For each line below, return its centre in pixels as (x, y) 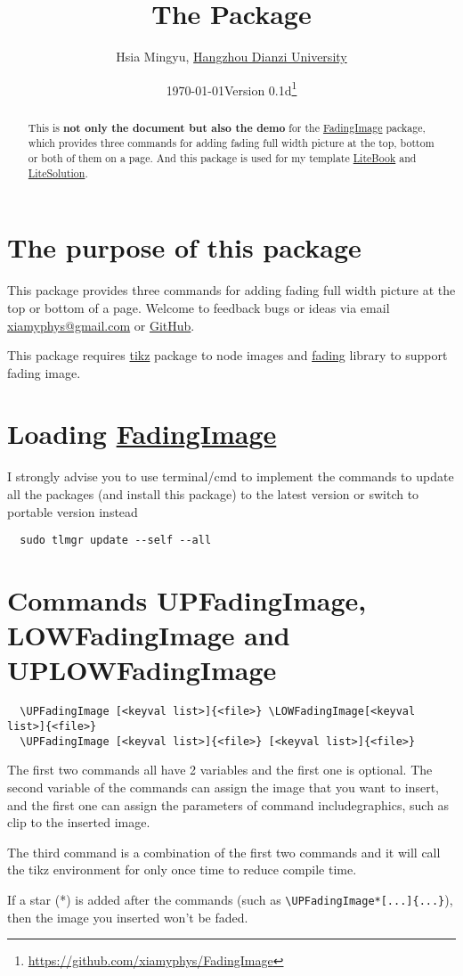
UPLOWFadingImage (142, 670)
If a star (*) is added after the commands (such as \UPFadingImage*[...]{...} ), (230, 899)
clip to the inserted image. (79, 822)
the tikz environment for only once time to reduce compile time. (182, 869)
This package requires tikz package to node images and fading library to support (227, 355)
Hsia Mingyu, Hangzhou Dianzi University (231, 57)
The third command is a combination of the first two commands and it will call (224, 852)
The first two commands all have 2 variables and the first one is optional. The (220, 770)
